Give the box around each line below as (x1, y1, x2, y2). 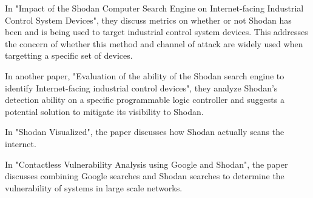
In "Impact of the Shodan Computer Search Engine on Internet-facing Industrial (5, 2, 304, 14)
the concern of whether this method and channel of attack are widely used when (5, 37, 303, 50)
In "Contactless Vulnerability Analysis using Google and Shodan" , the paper (5, 157, 288, 170)
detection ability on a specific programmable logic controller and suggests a (5, 93, 284, 106)
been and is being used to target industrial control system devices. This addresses (5, 25, 308, 38)
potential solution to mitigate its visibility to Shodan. (5, 105, 204, 117)
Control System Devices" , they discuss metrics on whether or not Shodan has (5, 13, 292, 26)
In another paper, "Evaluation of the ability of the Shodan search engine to (5, 69, 284, 82)
